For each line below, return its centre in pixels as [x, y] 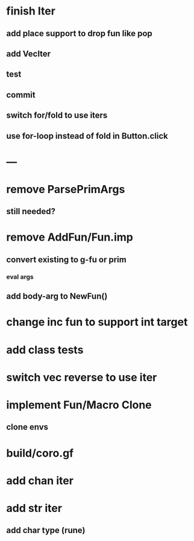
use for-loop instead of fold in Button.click [87, 136]
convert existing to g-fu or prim [66, 260]
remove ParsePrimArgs [66, 189]
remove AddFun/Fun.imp [70, 237]
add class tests [45, 350]
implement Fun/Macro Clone [79, 405]
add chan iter [40, 480]
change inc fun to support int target [97, 322]
